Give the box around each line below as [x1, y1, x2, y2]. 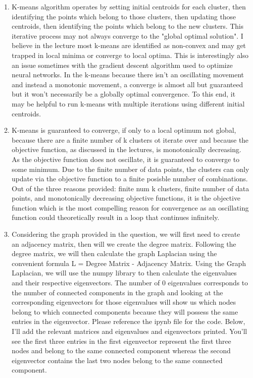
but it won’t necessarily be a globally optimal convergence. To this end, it [11, 89, 236, 99]
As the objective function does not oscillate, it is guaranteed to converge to [11, 154, 240, 164]
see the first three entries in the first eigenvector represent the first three [11, 335, 231, 346]
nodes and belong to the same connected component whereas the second [11, 345, 231, 356]
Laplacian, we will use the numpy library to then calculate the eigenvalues [11, 268, 237, 278]
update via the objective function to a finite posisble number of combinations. [11, 173, 248, 184]
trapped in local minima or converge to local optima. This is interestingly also [11, 50, 249, 60]
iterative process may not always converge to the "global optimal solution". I [11, 30, 244, 41]
